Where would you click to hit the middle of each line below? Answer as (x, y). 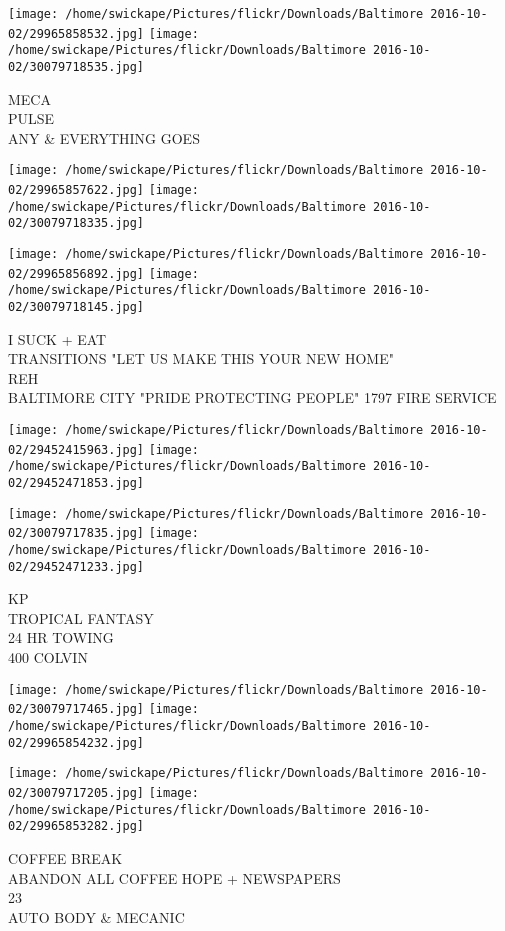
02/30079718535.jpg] (76, 66)
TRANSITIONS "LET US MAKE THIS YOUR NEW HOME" (201, 358)
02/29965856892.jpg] (76, 273)
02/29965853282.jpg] (76, 826)
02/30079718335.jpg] (76, 223)
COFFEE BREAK (65, 857)
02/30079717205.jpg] (76, 792)
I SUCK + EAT (57, 338)
